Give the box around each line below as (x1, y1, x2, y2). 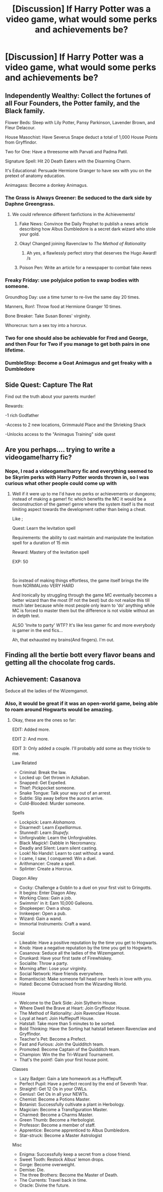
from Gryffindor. (5, 140, 37, 145)
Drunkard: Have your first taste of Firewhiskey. (19, 955, 113, 961)
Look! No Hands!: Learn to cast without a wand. (19, 850, 115, 856)
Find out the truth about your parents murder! (5, 394, 96, 399)
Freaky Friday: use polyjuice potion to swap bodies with (5, 277, 139, 284)
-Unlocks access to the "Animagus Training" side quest (5, 432, 115, 437)
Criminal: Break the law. (19, 770, 67, 776)
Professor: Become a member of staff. (19, 1122, 96, 1128)
